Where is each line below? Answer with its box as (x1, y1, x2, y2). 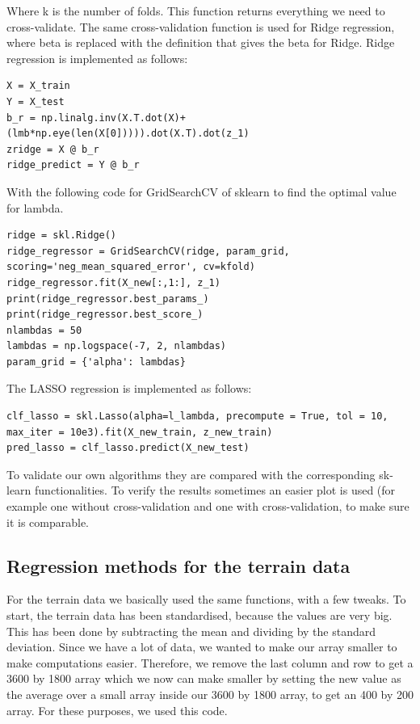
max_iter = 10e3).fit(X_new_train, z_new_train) (6, 426, 273, 438)
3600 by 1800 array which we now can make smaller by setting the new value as (6, 670, 401, 687)
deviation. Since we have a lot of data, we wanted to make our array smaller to (6, 638, 397, 655)
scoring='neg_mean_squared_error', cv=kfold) (6, 261, 255, 273)
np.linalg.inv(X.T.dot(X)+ (40, 112, 186, 124)
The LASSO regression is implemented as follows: (6, 380, 252, 397)
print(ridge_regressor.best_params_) (6, 293, 209, 305)
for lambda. (6, 199, 64, 216)
